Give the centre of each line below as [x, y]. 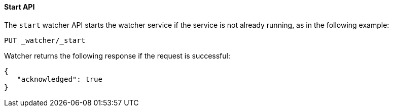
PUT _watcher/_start [45, 40]
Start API [20, 7]
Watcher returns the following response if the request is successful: [117, 55]
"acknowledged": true [60, 79]
